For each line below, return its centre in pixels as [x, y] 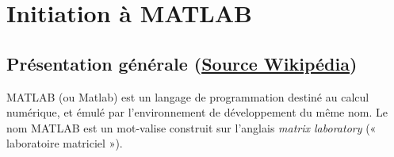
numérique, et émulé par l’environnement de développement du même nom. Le [197, 112]
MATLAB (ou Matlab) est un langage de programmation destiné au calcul [188, 96]
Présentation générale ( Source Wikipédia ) [182, 63]
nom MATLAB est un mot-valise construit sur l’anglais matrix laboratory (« [191, 127]
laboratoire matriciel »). [65, 143]
